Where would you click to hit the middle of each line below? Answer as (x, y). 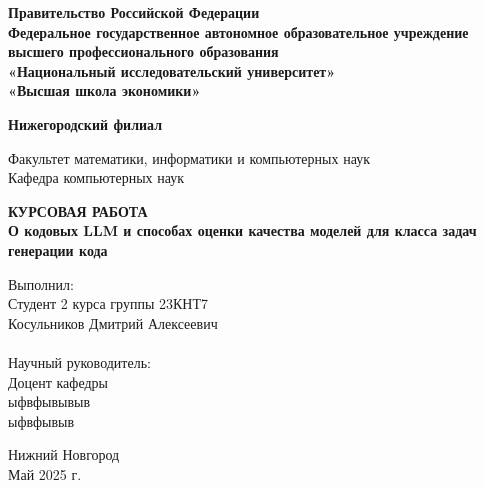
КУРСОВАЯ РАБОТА (78, 210)
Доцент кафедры (58, 381)
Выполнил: (41, 283)
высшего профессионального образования (143, 51)
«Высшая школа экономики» (104, 90)
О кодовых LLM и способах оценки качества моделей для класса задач (242, 230)
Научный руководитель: (79, 361)
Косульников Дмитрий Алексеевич (113, 322)
